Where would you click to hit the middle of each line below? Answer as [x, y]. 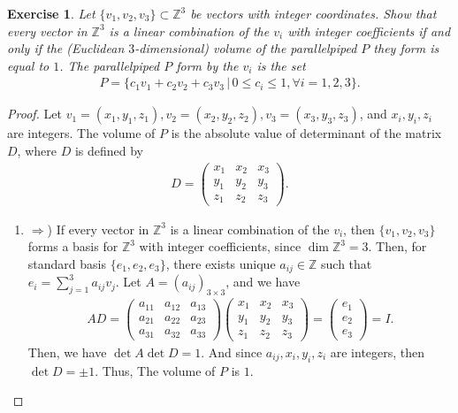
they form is [406, 48]
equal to [28, 65]
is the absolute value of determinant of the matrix [306, 133]
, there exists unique [221, 263]
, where [37, 150]
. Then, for [397, 246]
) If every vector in [98, 229]
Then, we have [67, 352]
